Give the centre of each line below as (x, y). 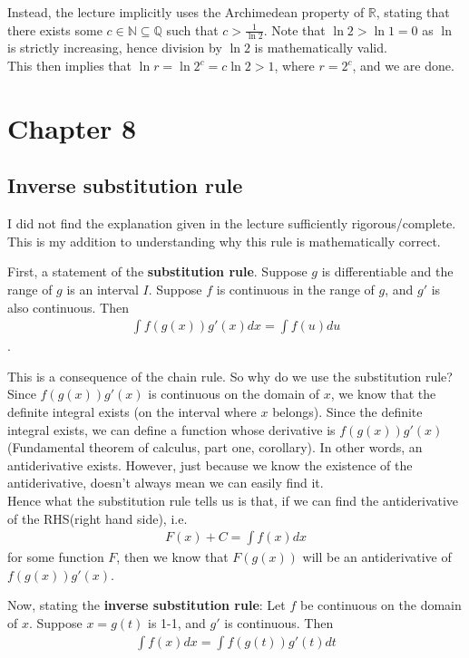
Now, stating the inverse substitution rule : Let (147, 605)
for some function (56, 557)
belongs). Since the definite (347, 411)
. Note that (294, 29)
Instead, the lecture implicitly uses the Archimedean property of (186, 12)
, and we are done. (403, 66)
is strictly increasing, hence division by (115, 48)
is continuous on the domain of (234, 394)
